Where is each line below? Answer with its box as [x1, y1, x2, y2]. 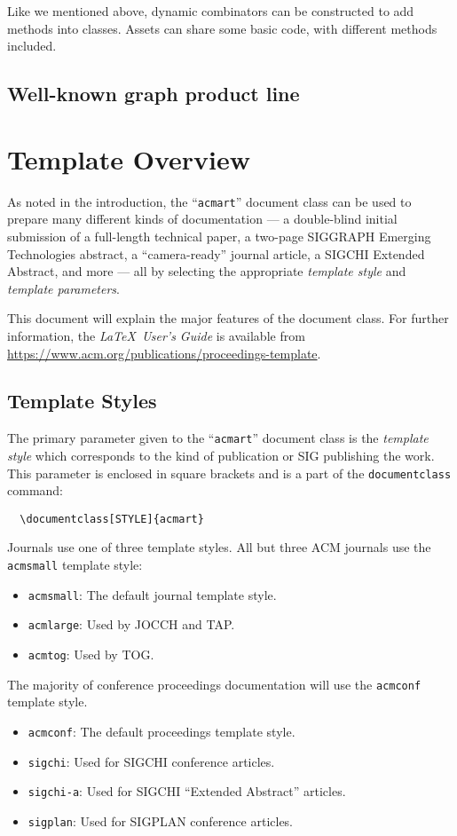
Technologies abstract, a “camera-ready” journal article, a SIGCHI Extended [7, 244, 425, 263]
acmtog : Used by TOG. [28, 645, 154, 664]
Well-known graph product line [7, 80, 300, 107]
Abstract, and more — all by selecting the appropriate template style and [7, 262, 406, 280]
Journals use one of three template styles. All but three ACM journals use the [7, 538, 431, 556]
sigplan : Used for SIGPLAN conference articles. [28, 811, 294, 830]
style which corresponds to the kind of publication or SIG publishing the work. [7, 446, 435, 464]
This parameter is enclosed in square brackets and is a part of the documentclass [7, 463, 452, 482]
